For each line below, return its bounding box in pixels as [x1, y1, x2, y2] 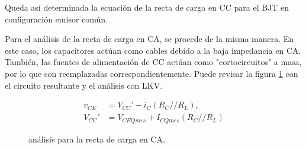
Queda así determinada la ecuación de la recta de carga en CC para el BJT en [5, 1, 289, 13]
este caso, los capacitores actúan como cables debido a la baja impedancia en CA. [5, 44, 301, 56]
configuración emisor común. [5, 12, 108, 25]
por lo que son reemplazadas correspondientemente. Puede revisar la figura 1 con [5, 67, 298, 79]
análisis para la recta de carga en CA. [28, 132, 165, 145]
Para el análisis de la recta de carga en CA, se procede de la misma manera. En [5, 33, 294, 45]
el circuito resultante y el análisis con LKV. [5, 79, 163, 91]
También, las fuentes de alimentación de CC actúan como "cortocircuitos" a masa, [5, 56, 302, 68]
